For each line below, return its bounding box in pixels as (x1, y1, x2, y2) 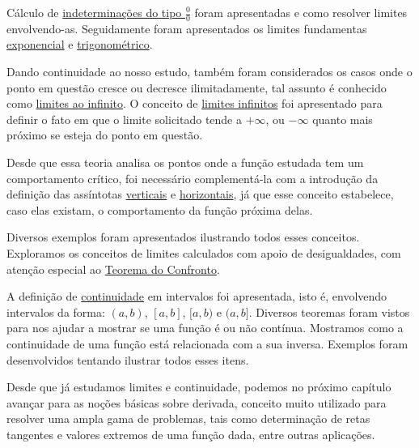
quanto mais (312, 110, 373, 127)
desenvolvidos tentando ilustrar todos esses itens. (6, 351, 249, 368)
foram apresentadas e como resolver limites (194, 4, 408, 20)
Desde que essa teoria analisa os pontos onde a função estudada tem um (6, 153, 364, 170)
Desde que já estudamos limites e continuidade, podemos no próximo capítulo (6, 378, 391, 395)
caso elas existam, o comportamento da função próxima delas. (6, 201, 313, 218)
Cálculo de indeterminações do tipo (6, 4, 182, 20)
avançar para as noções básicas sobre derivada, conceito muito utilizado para (6, 394, 387, 411)
